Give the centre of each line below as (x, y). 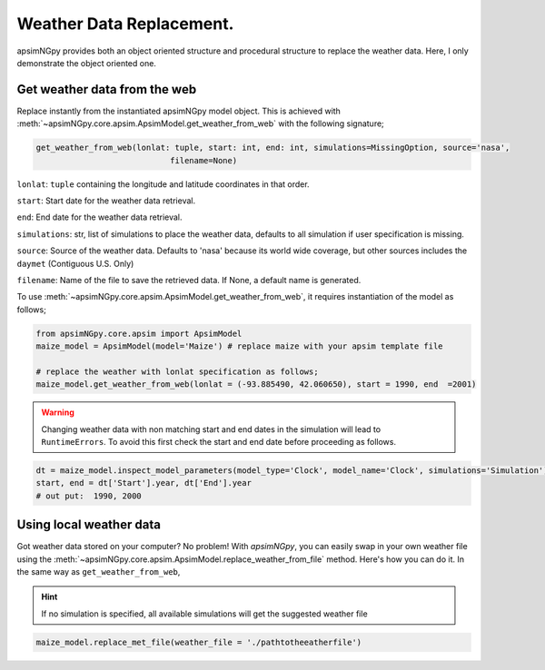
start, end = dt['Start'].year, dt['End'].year (144, 483)
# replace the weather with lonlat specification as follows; (177, 371)
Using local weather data (89, 525)
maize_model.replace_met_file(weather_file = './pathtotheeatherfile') (199, 642)
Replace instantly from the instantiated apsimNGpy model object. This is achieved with (178, 111)
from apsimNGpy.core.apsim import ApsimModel (139, 333)
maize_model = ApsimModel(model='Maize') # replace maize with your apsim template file (240, 346)
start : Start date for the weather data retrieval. (106, 201)
